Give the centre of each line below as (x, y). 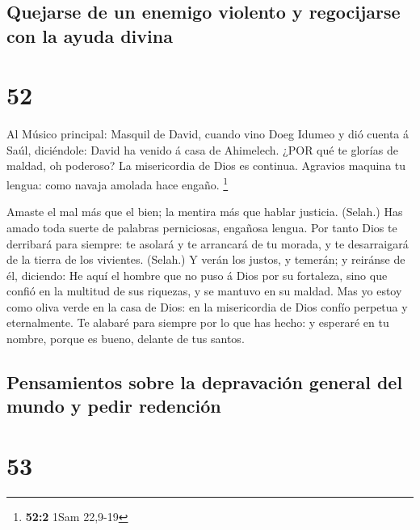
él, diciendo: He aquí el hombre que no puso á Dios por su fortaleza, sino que (197, 275)
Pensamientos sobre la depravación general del (205, 382)
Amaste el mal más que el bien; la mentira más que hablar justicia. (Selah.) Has (205, 212)
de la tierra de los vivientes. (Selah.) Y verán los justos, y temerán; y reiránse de (206, 259)
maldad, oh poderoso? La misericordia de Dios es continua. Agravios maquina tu (206, 165)
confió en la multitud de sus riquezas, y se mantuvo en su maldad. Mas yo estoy (204, 291)
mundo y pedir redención (114, 406)
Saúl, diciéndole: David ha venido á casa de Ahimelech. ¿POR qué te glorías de (202, 149)
